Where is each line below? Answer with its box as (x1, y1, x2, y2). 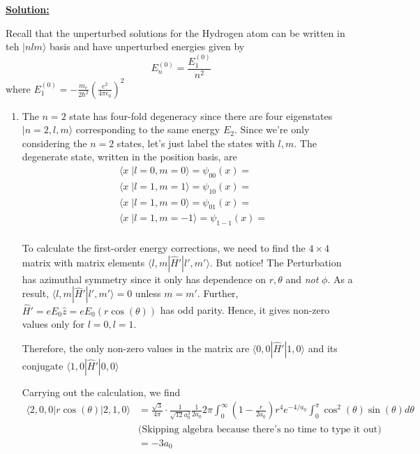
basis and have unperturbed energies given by (50, 39, 245, 54)
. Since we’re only (234, 122, 310, 137)
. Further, (197, 286, 239, 301)
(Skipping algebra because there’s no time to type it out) (138, 424, 382, 434)
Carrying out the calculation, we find (22, 384, 181, 399)
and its (308, 340, 338, 355)
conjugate (22, 358, 63, 372)
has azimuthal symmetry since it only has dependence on (22, 271, 266, 286)
